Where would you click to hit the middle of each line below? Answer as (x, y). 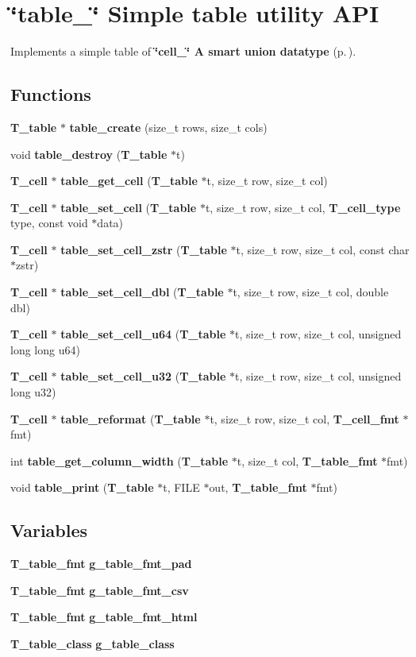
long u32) (33, 392)
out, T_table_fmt (258, 487)
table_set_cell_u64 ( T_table (143, 334)
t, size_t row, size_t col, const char (323, 249)
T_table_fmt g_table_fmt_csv (100, 590)
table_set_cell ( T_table (129, 207)
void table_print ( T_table (82, 487)
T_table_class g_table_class (92, 643)
